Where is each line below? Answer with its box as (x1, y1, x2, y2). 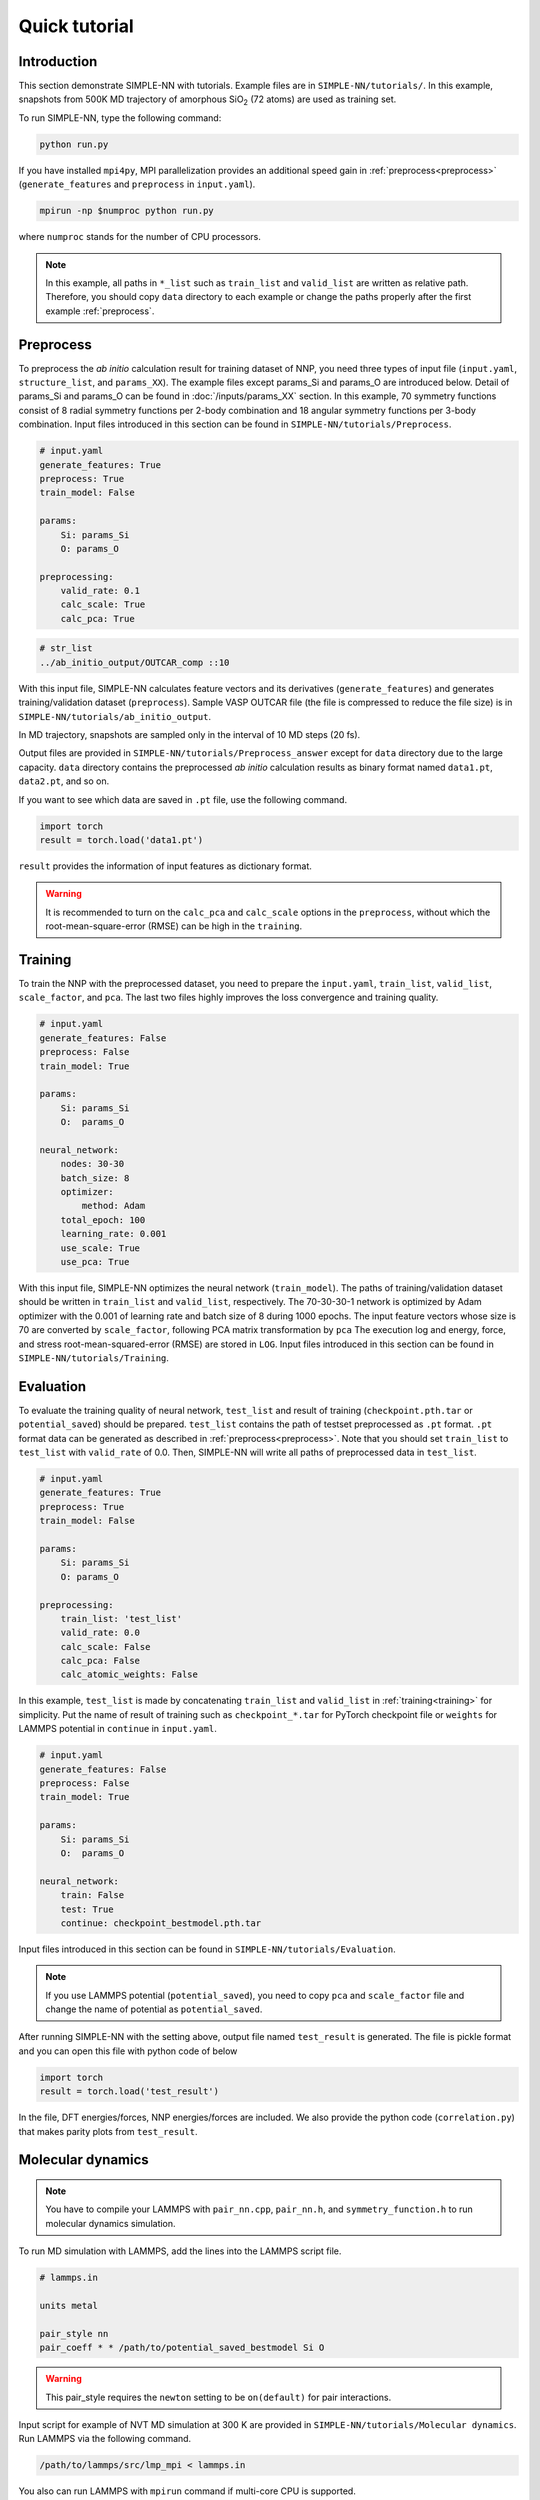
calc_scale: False (60, 1641, 151, 1652)
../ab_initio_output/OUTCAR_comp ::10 (39, 656, 230, 668)
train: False (60, 1890, 125, 1901)
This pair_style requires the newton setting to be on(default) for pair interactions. (45, 2391, 392, 2403)
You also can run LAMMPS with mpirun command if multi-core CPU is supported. (18, 2485, 357, 2497)
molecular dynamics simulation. (45, 2217, 176, 2229)
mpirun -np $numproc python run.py (39, 205, 214, 217)
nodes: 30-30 (60, 1158, 125, 1170)
